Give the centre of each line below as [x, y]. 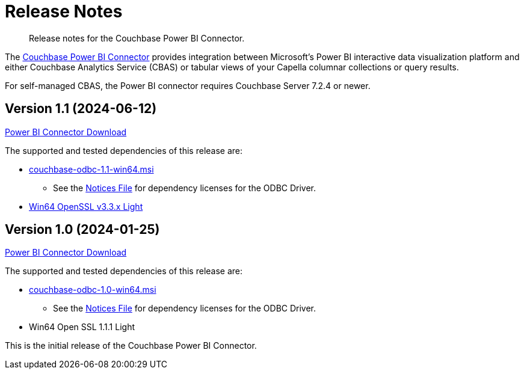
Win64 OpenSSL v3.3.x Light [86, 206]
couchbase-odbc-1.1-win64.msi [91, 169]
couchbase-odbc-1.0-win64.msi [93, 290]
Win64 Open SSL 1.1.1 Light [82, 327]
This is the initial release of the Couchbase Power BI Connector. [131, 346]
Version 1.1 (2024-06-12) [81, 109]
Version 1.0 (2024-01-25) [82, 230]
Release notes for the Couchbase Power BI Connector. [137, 38]
